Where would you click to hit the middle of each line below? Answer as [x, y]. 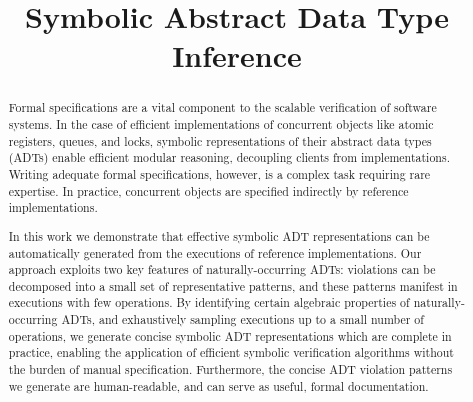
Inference [237, 55]
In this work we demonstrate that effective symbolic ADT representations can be [219, 235]
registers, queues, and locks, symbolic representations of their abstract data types [220, 140]
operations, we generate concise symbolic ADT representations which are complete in [230, 335]
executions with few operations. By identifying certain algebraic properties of [209, 302]
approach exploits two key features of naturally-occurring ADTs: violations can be [222, 269]
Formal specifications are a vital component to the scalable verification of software [222, 107]
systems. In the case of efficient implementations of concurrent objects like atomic [221, 124]
